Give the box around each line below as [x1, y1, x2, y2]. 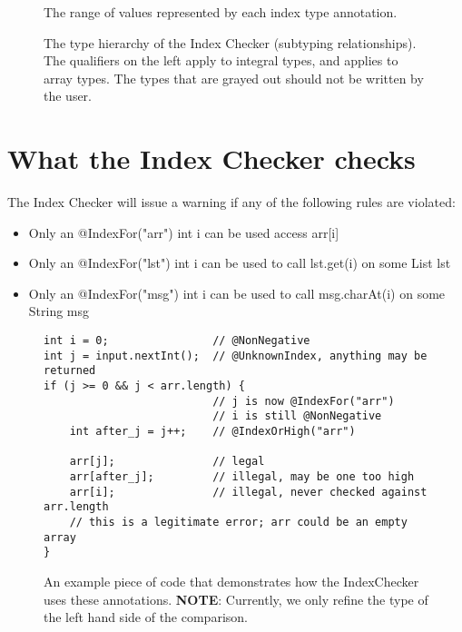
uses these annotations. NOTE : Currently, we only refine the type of [44, 589, 428, 608]
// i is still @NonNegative [212, 410, 382, 423]
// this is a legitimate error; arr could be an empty [69, 515, 408, 528]
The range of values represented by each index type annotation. [44, 3, 398, 21]
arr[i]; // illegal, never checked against [69, 485, 428, 499]
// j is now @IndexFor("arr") [212, 394, 395, 408]
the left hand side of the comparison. [44, 607, 248, 627]
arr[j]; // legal [69, 455, 265, 469]
